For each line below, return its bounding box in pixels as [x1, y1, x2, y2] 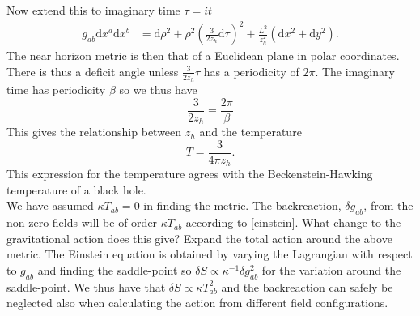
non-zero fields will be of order [6, 214, 158, 231]
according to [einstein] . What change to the [185, 214, 401, 231]
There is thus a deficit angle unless [6, 62, 179, 79]
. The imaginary [315, 62, 395, 79]
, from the [363, 197, 414, 214]
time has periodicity [6, 80, 106, 97]
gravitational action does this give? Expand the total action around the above [6, 229, 392, 246]
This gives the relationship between [6, 123, 182, 140]
